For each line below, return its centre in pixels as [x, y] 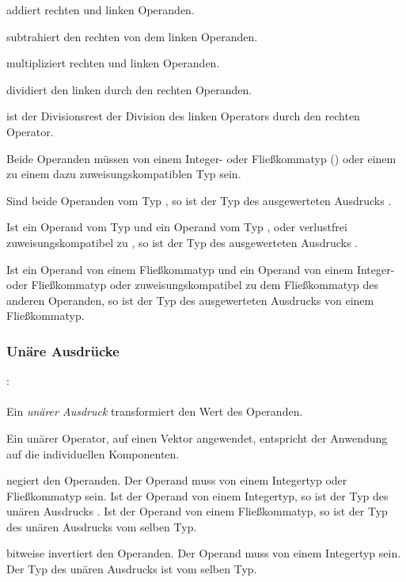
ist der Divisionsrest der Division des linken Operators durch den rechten [183, 116]
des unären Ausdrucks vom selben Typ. [102, 526]
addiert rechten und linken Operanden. [101, 10]
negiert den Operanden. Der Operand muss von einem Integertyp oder [177, 480]
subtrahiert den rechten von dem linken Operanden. [132, 36]
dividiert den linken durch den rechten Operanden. [129, 89]
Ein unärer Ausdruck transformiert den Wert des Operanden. [155, 411]
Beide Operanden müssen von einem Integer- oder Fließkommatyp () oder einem [201, 158]
